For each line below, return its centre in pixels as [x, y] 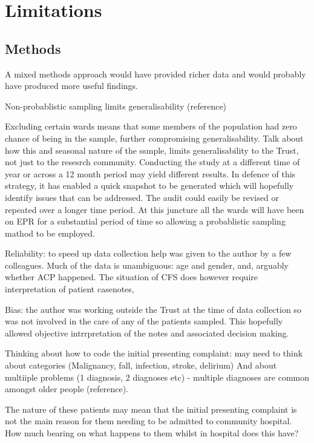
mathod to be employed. [50, 233]
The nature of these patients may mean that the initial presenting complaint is [151, 409]
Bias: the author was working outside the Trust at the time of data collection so [153, 309]
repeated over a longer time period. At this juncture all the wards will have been [155, 209]
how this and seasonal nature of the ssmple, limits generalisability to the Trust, [152, 150]
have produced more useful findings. [71, 86]
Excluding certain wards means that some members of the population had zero [151, 126]
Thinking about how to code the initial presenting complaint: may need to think [154, 353]
